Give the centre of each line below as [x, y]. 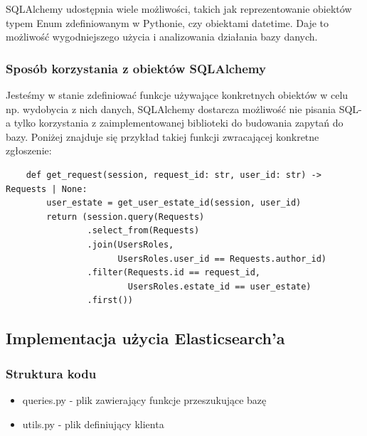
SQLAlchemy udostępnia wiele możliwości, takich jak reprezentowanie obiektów [179, 9]
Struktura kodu [51, 373]
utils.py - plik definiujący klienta [93, 424]
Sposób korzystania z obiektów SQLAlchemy [136, 68]
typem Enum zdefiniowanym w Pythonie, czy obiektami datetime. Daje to [167, 22]
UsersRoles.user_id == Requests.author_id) [222, 259]
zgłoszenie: [29, 150]
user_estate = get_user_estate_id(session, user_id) [174, 203]
